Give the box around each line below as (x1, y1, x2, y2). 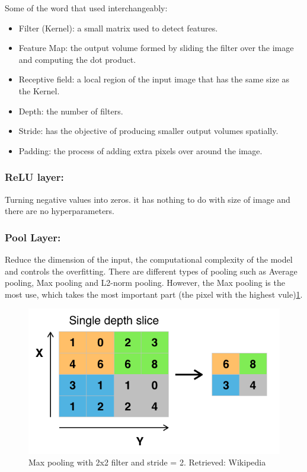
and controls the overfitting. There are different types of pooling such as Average (5, 264, 298, 277)
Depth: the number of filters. (18, 104, 123, 117)
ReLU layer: (5, 170, 64, 184)
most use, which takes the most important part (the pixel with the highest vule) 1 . (5, 288, 303, 300)
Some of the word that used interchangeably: (5, 2, 168, 14)
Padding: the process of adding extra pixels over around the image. (18, 144, 263, 157)
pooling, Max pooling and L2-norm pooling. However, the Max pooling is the (5, 276, 285, 289)
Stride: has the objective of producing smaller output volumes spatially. (18, 125, 279, 137)
